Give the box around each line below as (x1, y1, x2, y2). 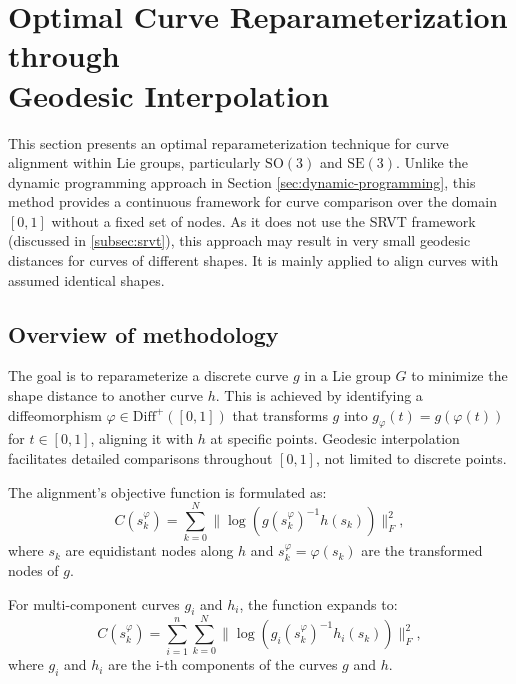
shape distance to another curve (8, 385, 204, 406)
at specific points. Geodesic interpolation (210, 428, 460, 449)
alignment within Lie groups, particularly (8, 152, 261, 173)
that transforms (232, 404, 328, 425)
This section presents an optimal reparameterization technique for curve (8, 132, 449, 153)
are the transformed (361, 540, 483, 561)
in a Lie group (304, 365, 391, 386)
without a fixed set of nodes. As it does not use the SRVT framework (51, 210, 476, 231)
